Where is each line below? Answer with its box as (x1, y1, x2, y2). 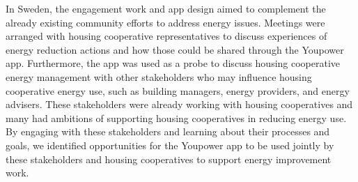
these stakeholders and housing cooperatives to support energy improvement (6, 151, 332, 166)
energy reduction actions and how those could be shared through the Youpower (6, 42, 344, 56)
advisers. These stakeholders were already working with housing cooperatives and (6, 97, 353, 112)
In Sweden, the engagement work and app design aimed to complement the (6, 1, 326, 15)
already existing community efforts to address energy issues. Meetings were (6, 15, 325, 29)
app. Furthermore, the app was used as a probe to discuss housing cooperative (6, 56, 341, 70)
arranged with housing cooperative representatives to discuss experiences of (6, 29, 327, 43)
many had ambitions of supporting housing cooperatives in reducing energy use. (6, 110, 347, 125)
